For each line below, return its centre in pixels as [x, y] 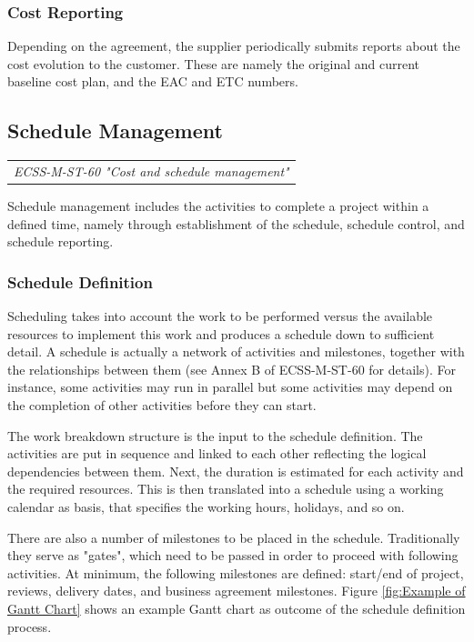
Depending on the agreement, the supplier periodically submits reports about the [234, 46]
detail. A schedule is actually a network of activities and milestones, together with [236, 351]
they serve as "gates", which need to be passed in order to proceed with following [233, 555]
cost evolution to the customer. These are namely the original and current [214, 63]
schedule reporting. [61, 241]
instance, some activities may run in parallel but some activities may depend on [230, 387]
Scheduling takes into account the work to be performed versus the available [220, 316]
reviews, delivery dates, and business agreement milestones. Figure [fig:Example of [237, 591]
